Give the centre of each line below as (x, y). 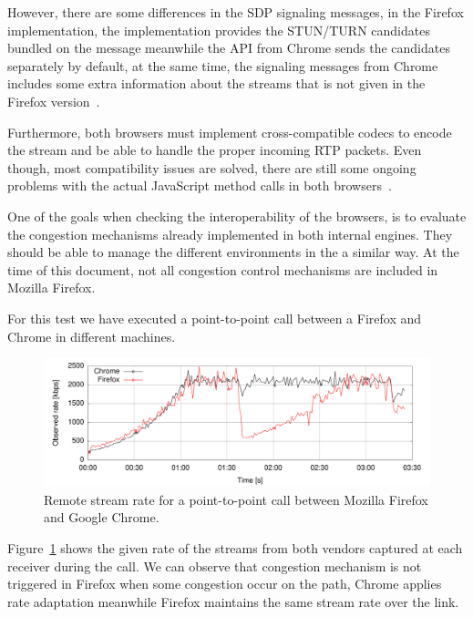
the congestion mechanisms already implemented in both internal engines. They (230, 234)
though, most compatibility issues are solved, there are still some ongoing (212, 167)
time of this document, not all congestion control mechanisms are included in (223, 269)
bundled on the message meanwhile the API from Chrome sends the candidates (229, 48)
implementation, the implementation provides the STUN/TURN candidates (219, 30)
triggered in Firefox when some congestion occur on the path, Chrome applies (225, 584)
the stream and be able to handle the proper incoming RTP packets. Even (215, 150)
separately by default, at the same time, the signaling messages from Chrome (223, 65)
